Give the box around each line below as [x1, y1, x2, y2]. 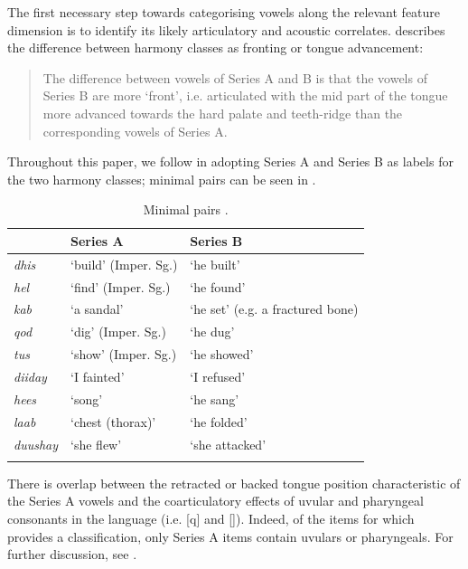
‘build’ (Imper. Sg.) [70, 254, 178, 273]
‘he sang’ [190, 389, 239, 408]
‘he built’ [190, 254, 240, 273]
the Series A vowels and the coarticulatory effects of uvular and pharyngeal [7, 491, 424, 510]
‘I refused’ [190, 367, 246, 385]
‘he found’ [190, 277, 246, 296]
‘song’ [70, 389, 103, 408]
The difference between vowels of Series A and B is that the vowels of [42, 68, 427, 87]
